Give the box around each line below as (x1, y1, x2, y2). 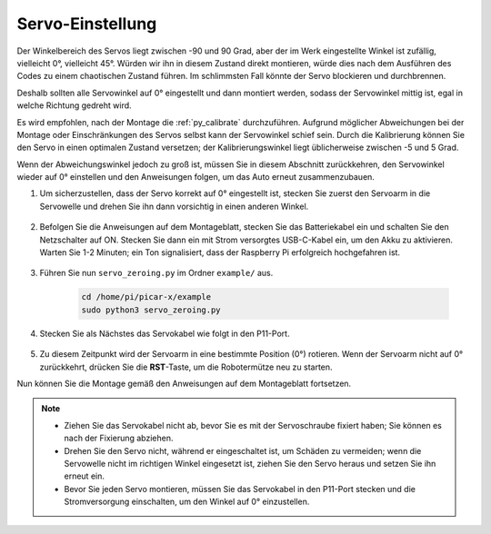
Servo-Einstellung (16, 14, 157, 34)
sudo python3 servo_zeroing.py (81, 304, 222, 315)
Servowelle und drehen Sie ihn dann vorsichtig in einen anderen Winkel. (39, 201, 309, 212)
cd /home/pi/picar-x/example (81, 292, 212, 302)
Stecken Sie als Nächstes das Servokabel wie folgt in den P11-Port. (39, 328, 290, 339)
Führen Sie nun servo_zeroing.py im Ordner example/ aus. (39, 268, 274, 279)
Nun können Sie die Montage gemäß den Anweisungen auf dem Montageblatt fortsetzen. (16, 378, 352, 389)
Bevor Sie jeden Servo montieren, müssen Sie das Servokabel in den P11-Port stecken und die (64, 483, 416, 494)
